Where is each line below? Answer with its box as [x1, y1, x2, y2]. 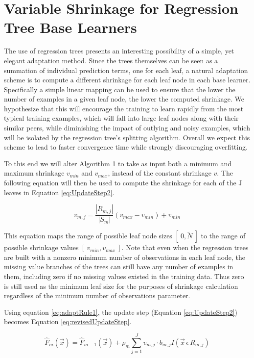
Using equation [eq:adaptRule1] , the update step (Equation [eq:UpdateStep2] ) [4, 307, 238, 317]
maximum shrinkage [4, 168, 65, 178]
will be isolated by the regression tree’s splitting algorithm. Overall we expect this [4, 132, 250, 142]
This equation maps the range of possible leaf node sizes [4, 230, 172, 241]
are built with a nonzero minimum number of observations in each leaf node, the [4, 252, 246, 262]
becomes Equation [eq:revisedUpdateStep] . [4, 316, 132, 327]
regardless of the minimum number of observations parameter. [4, 290, 190, 301]
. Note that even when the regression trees [121, 242, 249, 253]
